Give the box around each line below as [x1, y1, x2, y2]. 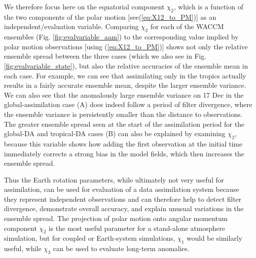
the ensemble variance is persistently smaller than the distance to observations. [4, 109, 243, 119]
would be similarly [186, 233, 243, 243]
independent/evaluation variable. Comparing [4, 21, 139, 32]
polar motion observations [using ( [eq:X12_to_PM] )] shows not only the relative [4, 41, 248, 51]
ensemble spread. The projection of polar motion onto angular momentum [4, 213, 228, 223]
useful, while [4, 243, 41, 254]
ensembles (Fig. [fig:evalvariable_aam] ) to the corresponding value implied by [4, 32, 239, 42]
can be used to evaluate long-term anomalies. [53, 243, 189, 254]
